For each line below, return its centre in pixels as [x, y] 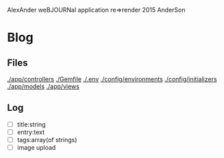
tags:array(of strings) [47, 140]
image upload [36, 147]
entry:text [30, 132]
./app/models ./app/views [43, 86]
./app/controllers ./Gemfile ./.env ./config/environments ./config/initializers [112, 79]
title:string [31, 124]
